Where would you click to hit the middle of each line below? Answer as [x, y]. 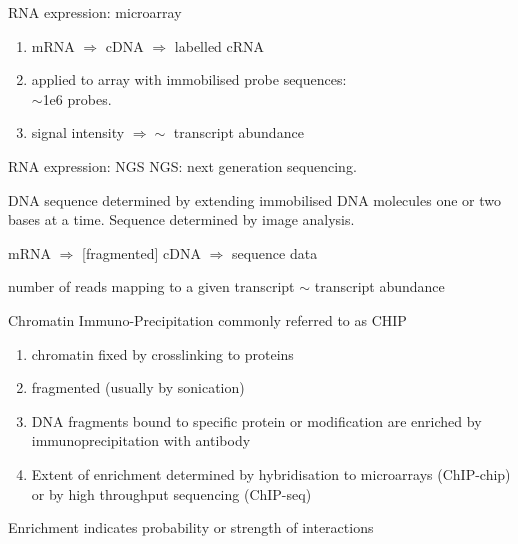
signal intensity [78, 132]
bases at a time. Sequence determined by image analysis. [181, 219]
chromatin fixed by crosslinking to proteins [162, 353]
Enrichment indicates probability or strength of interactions [191, 527]
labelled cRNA [219, 45]
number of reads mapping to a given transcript [151, 286]
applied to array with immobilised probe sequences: [189, 79]
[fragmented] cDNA [141, 252]
